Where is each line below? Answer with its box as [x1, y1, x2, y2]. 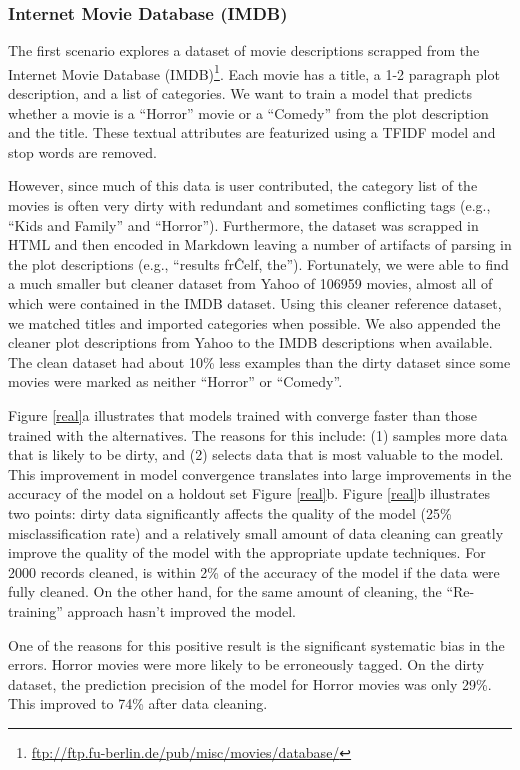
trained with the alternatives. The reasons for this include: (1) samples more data [8, 424, 508, 445]
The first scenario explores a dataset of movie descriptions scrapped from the [8, 40, 480, 61]
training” [8, 600, 63, 621]
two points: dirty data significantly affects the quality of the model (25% [8, 502, 452, 523]
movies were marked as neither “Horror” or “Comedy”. [8, 371, 343, 392]
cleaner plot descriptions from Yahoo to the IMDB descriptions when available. [8, 332, 493, 353]
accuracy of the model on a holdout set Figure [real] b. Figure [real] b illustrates [8, 483, 490, 504]
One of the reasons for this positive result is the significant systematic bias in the [8, 634, 505, 655]
